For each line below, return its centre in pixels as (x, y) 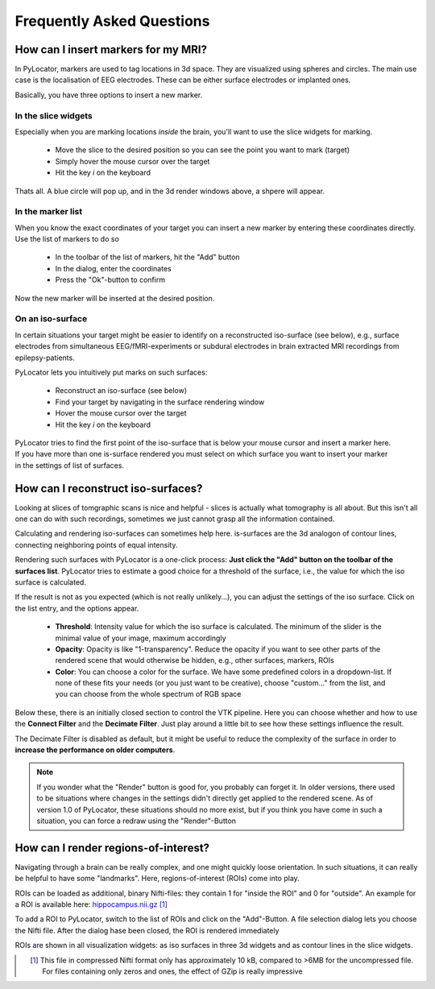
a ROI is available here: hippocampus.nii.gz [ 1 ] (91, 904)
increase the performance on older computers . (95, 750)
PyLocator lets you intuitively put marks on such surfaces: (111, 372)
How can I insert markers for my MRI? (111, 50)
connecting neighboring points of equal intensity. (96, 544)
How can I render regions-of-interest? (112, 848)
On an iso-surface (51, 319)
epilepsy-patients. (45, 358)
